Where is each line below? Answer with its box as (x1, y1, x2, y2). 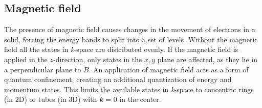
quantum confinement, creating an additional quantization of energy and (4, 74, 232, 85)
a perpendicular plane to (4, 64, 81, 74)
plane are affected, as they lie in (157, 53, 258, 64)
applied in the (4, 53, 48, 64)
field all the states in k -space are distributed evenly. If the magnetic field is (4, 44, 238, 55)
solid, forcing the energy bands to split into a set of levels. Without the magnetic (4, 34, 258, 44)
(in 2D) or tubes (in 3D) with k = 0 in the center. (4, 94, 161, 104)
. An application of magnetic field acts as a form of (89, 64, 249, 74)
